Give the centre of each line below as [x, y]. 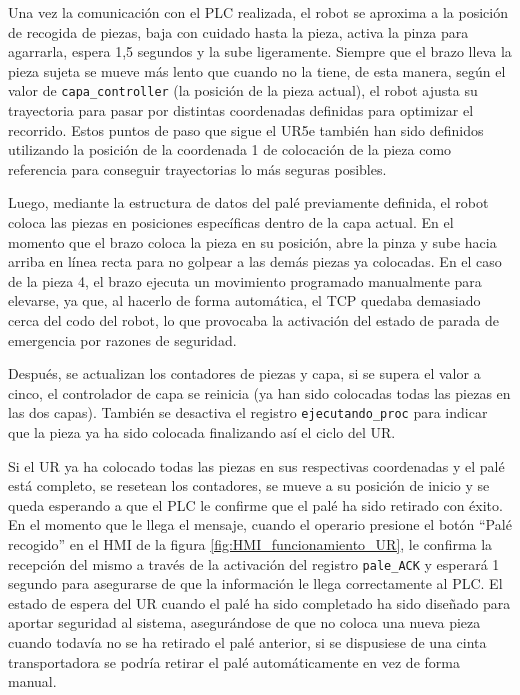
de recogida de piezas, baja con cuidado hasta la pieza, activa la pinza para [238, 31]
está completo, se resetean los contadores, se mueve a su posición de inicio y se [249, 485]
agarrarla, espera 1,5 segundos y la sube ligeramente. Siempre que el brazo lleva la [260, 51]
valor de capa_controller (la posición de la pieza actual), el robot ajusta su [243, 90]
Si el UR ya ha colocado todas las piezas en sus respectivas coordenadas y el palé [256, 465]
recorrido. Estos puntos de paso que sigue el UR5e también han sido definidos [246, 129]
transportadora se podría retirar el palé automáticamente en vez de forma [234, 661]
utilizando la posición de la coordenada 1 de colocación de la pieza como [230, 149]
